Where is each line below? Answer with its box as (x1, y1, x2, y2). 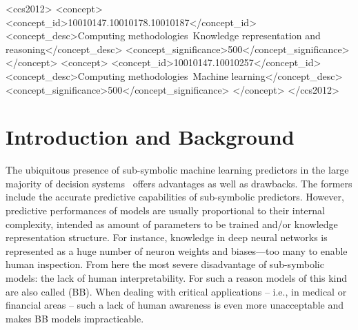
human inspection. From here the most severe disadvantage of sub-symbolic (6, 257, 324, 271)
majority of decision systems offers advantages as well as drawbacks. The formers (6, 176, 352, 190)
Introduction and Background (6, 123, 295, 151)
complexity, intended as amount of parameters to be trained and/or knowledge (6, 216, 338, 231)
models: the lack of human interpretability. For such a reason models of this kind (6, 271, 348, 285)
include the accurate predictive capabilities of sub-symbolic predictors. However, (6, 189, 344, 204)
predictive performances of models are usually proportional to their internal (6, 203, 325, 218)
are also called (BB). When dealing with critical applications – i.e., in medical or (6, 284, 347, 298)
